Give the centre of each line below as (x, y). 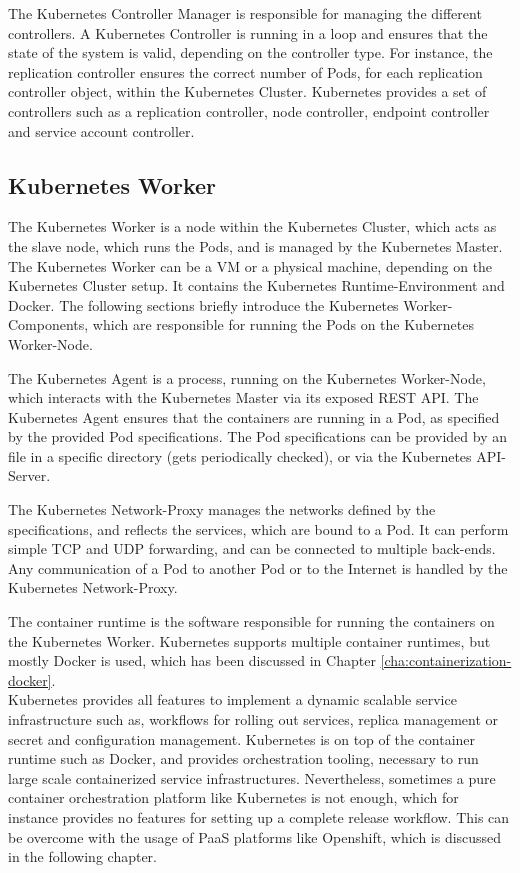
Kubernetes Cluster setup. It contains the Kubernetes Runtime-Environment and (256, 285)
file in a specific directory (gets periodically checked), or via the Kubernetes (240, 455)
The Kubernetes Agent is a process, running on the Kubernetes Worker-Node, (247, 377)
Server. (29, 475)
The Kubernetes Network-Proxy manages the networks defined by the (222, 509)
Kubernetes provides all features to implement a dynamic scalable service (232, 699)
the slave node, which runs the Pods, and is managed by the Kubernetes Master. (255, 245)
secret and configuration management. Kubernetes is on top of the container (242, 738)
